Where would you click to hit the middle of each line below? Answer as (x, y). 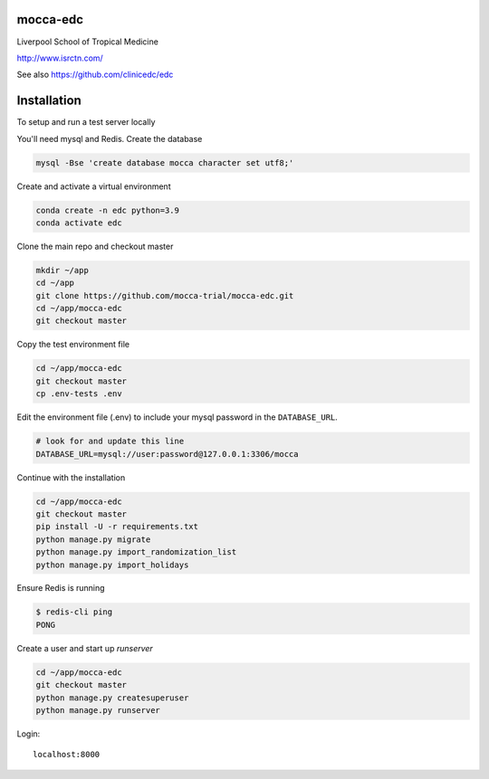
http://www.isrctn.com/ (60, 58)
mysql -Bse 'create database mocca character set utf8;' (165, 162)
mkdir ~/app (62, 270)
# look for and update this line (110, 442)
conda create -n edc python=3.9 (108, 210)
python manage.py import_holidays (112, 565)
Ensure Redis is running (61, 588)
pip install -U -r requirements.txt (117, 527)
